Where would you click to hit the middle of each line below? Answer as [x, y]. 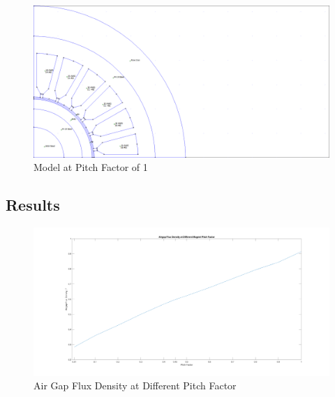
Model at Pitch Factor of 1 [91, 167]
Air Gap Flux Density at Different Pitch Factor [135, 385]
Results [33, 205]
